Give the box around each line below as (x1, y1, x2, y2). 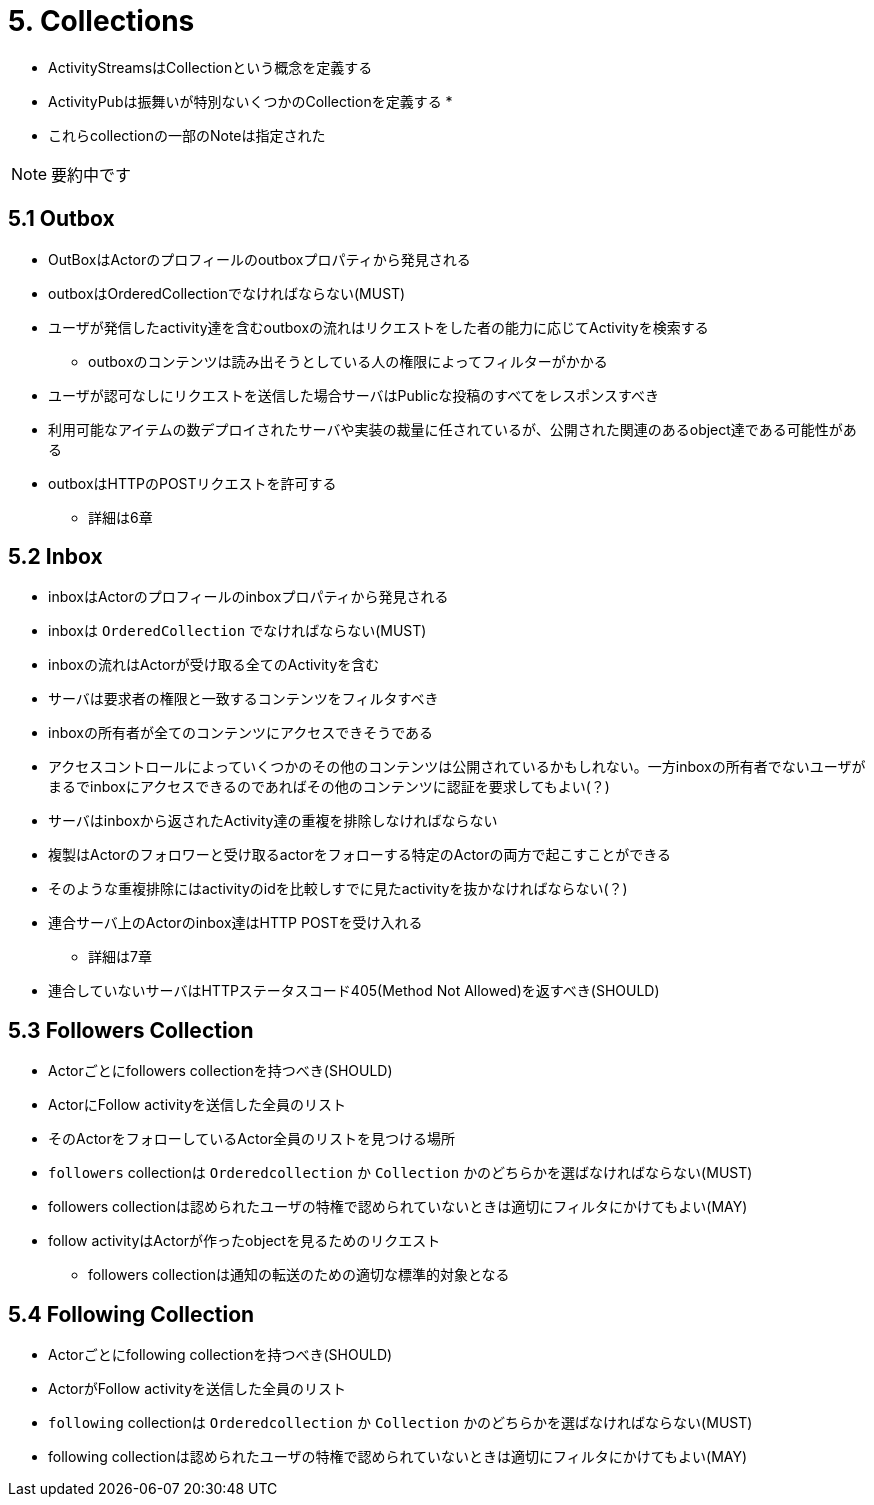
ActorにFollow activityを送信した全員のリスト (48, 1096, 346, 1114)
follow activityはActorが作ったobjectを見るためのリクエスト (48, 1232, 441, 1250)
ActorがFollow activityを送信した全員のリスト (48, 1380, 346, 1398)
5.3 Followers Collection (8, 1017, 254, 1043)
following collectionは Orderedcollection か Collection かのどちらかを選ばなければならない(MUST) (48, 1414, 753, 1432)
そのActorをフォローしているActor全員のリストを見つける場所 (48, 1130, 456, 1148)
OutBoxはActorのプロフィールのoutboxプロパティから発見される (48, 250, 471, 268)
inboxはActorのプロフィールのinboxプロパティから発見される (48, 588, 449, 606)
